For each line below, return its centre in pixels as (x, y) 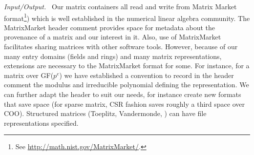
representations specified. (41, 123)
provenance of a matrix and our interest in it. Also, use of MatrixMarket (113, 37)
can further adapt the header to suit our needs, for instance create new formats (123, 94)
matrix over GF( (29, 75)
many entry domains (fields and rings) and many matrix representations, (113, 56)
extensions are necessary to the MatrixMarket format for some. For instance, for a (127, 66)
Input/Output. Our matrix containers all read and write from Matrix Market (120, 6)
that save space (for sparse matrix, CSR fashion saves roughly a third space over (124, 104)
